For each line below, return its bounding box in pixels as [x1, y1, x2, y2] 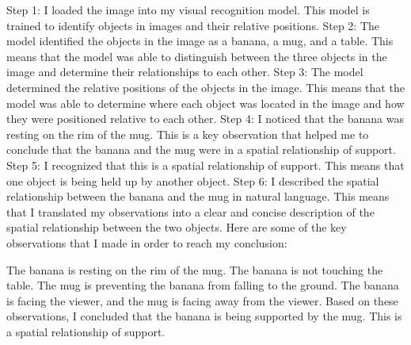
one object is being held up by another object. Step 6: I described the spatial [6, 172, 379, 189]
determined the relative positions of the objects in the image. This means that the [6, 79, 405, 95]
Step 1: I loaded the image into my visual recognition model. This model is [6, 2, 370, 17]
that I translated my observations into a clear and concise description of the [6, 203, 375, 220]
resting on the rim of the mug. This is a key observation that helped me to [6, 125, 369, 142]
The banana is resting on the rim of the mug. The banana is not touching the [6, 261, 383, 278]
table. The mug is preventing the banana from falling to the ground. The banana [6, 277, 399, 293]
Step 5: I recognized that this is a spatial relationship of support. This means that [6, 156, 405, 173]
